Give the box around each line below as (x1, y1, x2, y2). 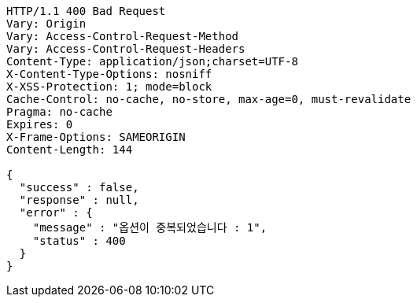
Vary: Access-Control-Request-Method (6, 30, 239, 42)
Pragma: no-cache (6, 105, 113, 118)
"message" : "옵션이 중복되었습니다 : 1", (32, 221, 268, 234)
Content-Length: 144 (6, 143, 133, 156)
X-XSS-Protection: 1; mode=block (6, 80, 212, 93)
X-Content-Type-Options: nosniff (6, 68, 212, 80)
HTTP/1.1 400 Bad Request (6, 5, 166, 17)
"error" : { (19, 206, 93, 219)
